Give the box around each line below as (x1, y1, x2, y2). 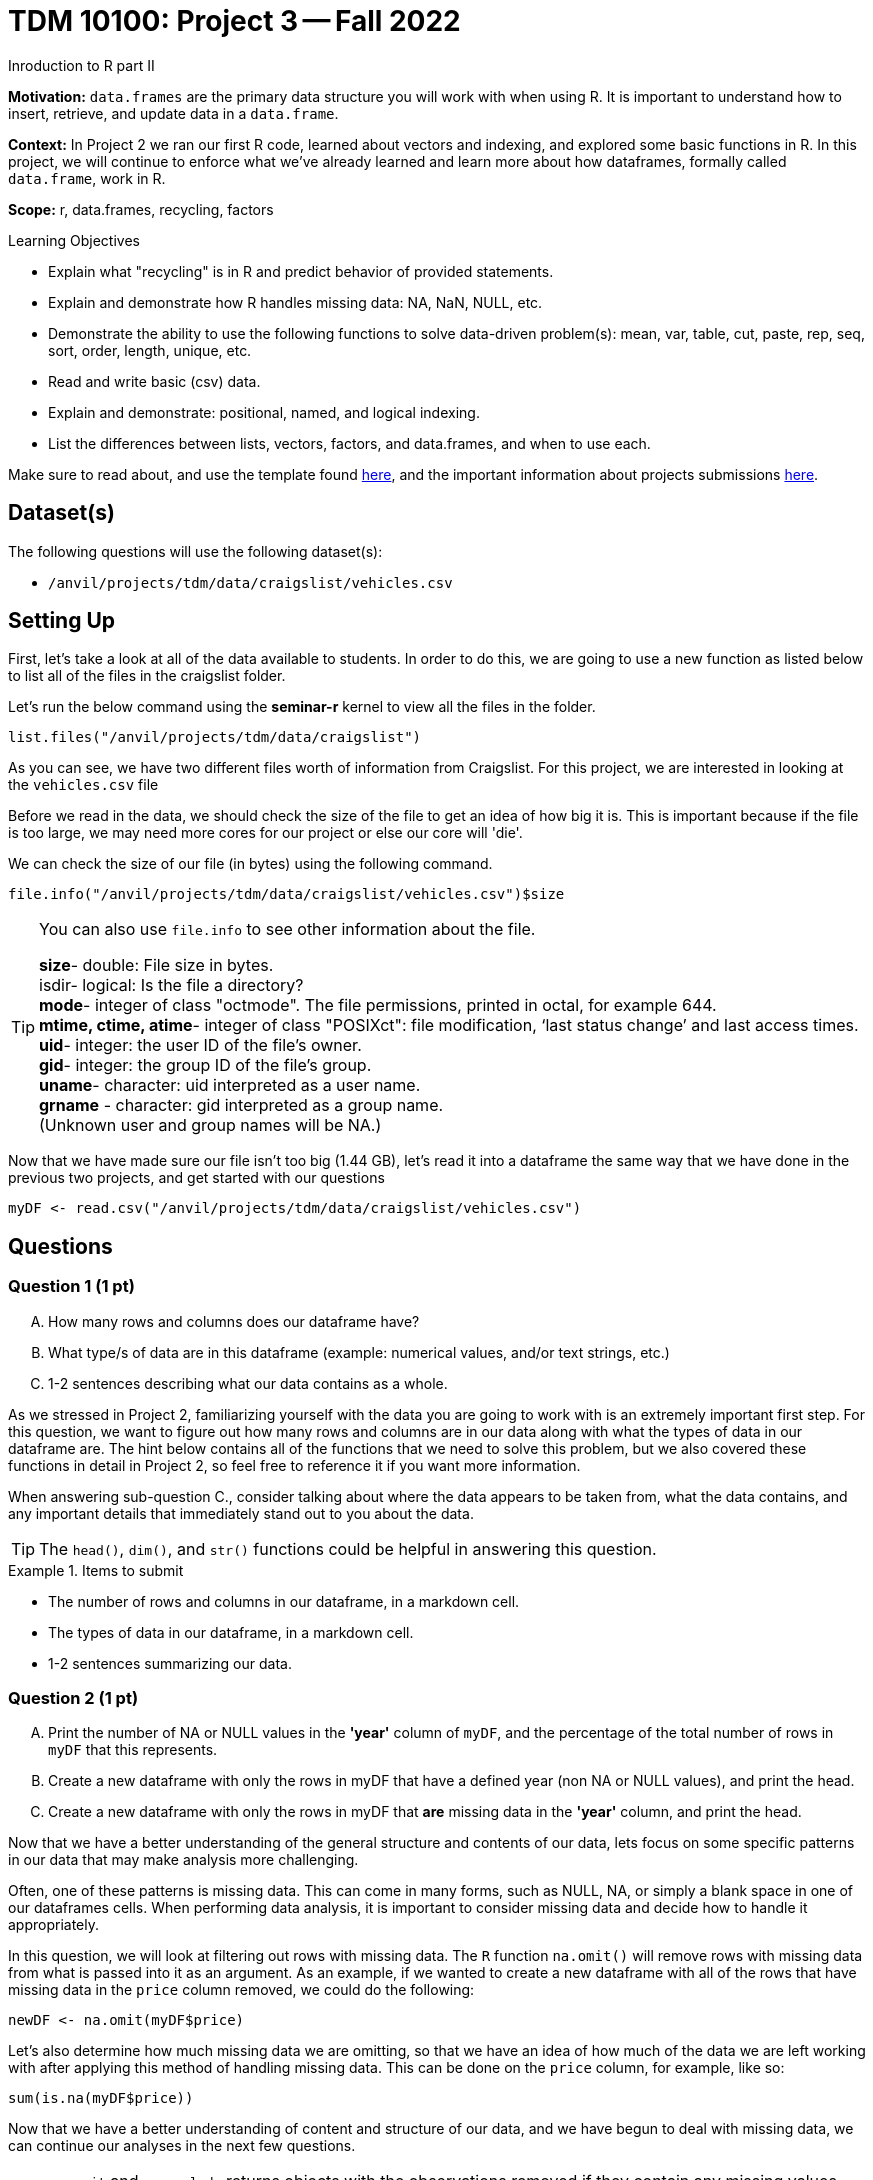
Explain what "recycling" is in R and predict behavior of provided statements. (48, 262, 554, 280)
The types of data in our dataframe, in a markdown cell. (48, 1623, 414, 1641)
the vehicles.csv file (8, 776, 159, 794)
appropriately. (8, 1916, 100, 1934)
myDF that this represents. (48, 1741, 218, 1759)
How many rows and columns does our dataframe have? (48, 1312, 420, 1330)
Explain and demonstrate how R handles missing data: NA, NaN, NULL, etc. (48, 293, 543, 311)
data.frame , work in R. (8, 169, 166, 187)
